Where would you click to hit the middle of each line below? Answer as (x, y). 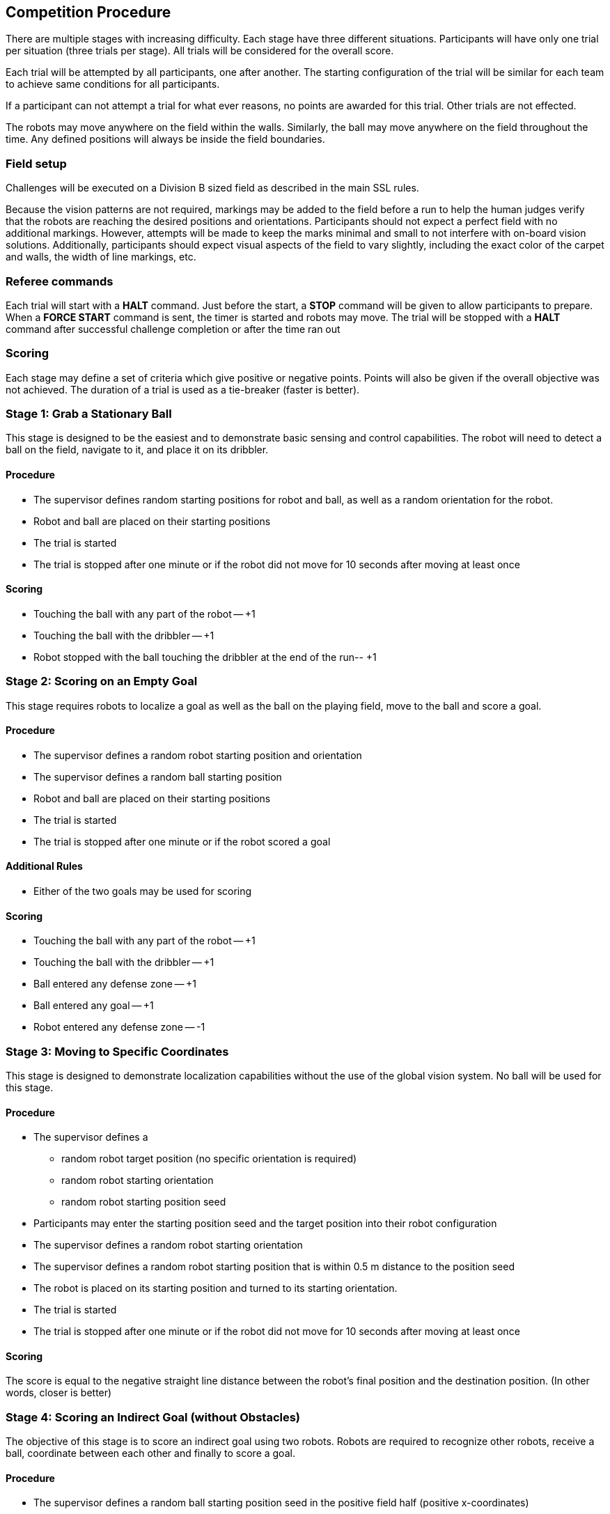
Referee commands (60, 281)
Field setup (36, 163)
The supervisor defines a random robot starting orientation (168, 1245)
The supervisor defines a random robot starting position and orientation (198, 755)
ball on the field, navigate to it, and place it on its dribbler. (137, 450)
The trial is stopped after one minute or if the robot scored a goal (182, 841)
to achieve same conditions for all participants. (113, 84)
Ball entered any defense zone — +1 (115, 984)
